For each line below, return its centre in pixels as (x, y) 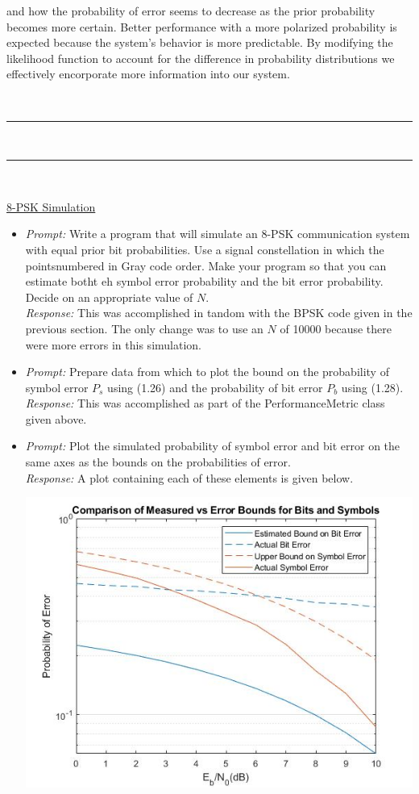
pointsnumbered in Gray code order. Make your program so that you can (206, 265)
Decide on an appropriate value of (109, 297)
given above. (56, 418)
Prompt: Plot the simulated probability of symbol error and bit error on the (213, 446)
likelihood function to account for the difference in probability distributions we (201, 58)
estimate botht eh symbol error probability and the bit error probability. (204, 281)
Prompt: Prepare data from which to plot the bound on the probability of (207, 372)
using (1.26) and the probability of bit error (215, 387)
